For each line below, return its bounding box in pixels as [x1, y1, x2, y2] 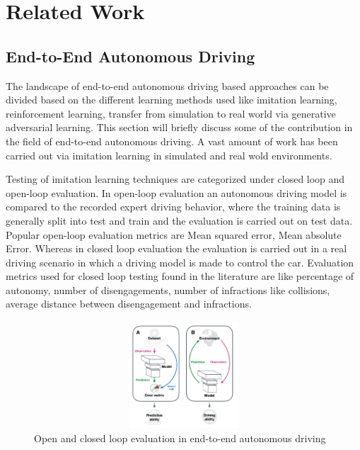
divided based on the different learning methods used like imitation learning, [6, 92, 337, 107]
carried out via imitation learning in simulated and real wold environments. [6, 147, 332, 162]
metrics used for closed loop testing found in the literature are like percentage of [6, 269, 354, 283]
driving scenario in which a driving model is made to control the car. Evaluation [6, 254, 354, 269]
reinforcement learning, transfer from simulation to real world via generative [6, 106, 336, 120]
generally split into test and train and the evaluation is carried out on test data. [6, 213, 353, 227]
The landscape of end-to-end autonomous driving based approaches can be [6, 78, 329, 93]
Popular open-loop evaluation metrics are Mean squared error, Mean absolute [6, 227, 342, 242]
